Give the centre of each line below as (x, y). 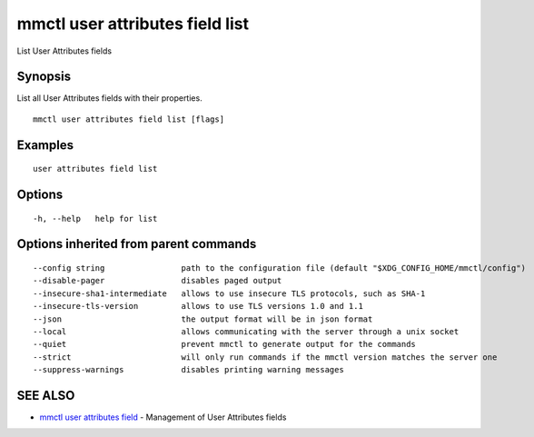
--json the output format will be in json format (203, 319)
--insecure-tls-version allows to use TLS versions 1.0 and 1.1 (198, 306)
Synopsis (44, 77)
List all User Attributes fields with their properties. (110, 98)
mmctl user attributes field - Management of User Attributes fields (163, 417)
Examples (45, 145)
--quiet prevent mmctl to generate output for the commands (225, 344)
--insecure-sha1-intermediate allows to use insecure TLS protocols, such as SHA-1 (229, 293)
